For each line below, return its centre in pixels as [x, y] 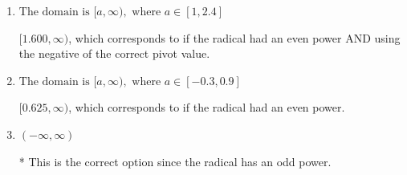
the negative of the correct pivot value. [114, 53]
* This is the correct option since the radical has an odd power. [175, 161]
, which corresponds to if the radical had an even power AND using [234, 37]
